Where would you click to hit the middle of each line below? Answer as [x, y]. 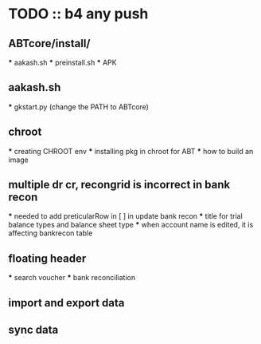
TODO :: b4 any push [78, 14]
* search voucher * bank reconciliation [72, 278]
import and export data [66, 303]
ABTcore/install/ [49, 43]
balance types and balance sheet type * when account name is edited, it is [131, 225]
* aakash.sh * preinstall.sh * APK [62, 62]
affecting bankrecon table [51, 233]
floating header [47, 258]
